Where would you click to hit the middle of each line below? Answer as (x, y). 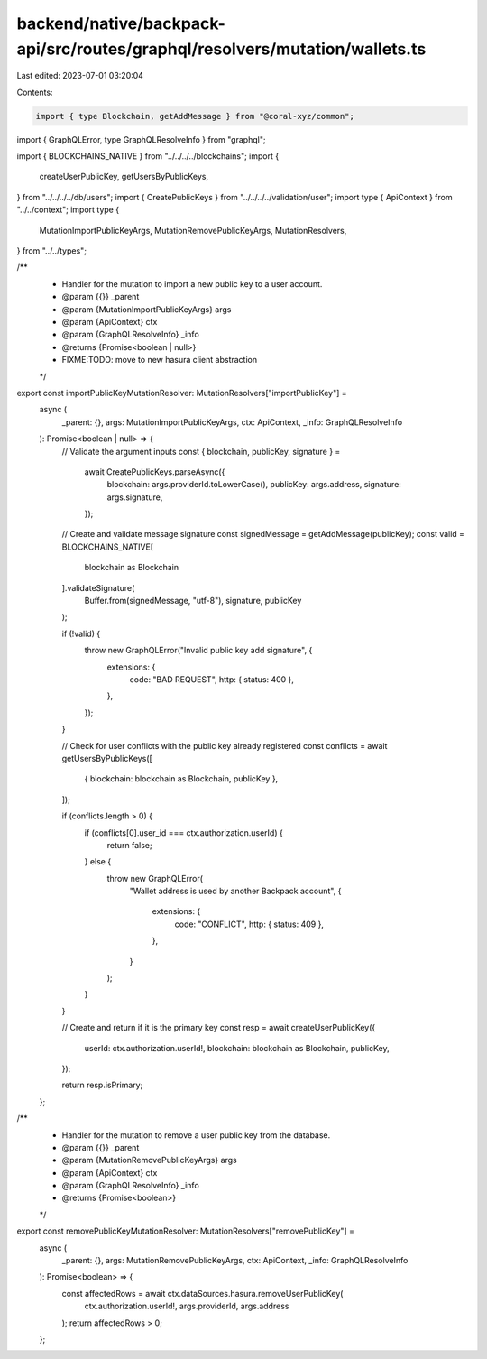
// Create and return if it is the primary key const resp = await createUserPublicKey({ (219, 1028)
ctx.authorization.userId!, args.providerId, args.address (187, 1306)
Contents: (35, 92)
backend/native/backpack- (121, 23)
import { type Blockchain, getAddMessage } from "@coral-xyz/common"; (195, 116)
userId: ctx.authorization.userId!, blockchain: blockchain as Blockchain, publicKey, (237, 1048)
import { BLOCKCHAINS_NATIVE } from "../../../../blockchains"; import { (148, 156)
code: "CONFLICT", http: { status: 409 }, (249, 924)
